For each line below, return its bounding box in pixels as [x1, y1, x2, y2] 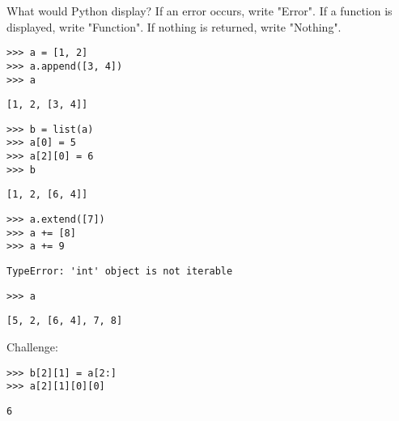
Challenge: [6, 338, 58, 355]
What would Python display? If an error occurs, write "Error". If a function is [6, 2, 393, 19]
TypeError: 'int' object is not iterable [6, 266, 233, 278]
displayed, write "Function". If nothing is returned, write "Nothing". [6, 18, 342, 35]
